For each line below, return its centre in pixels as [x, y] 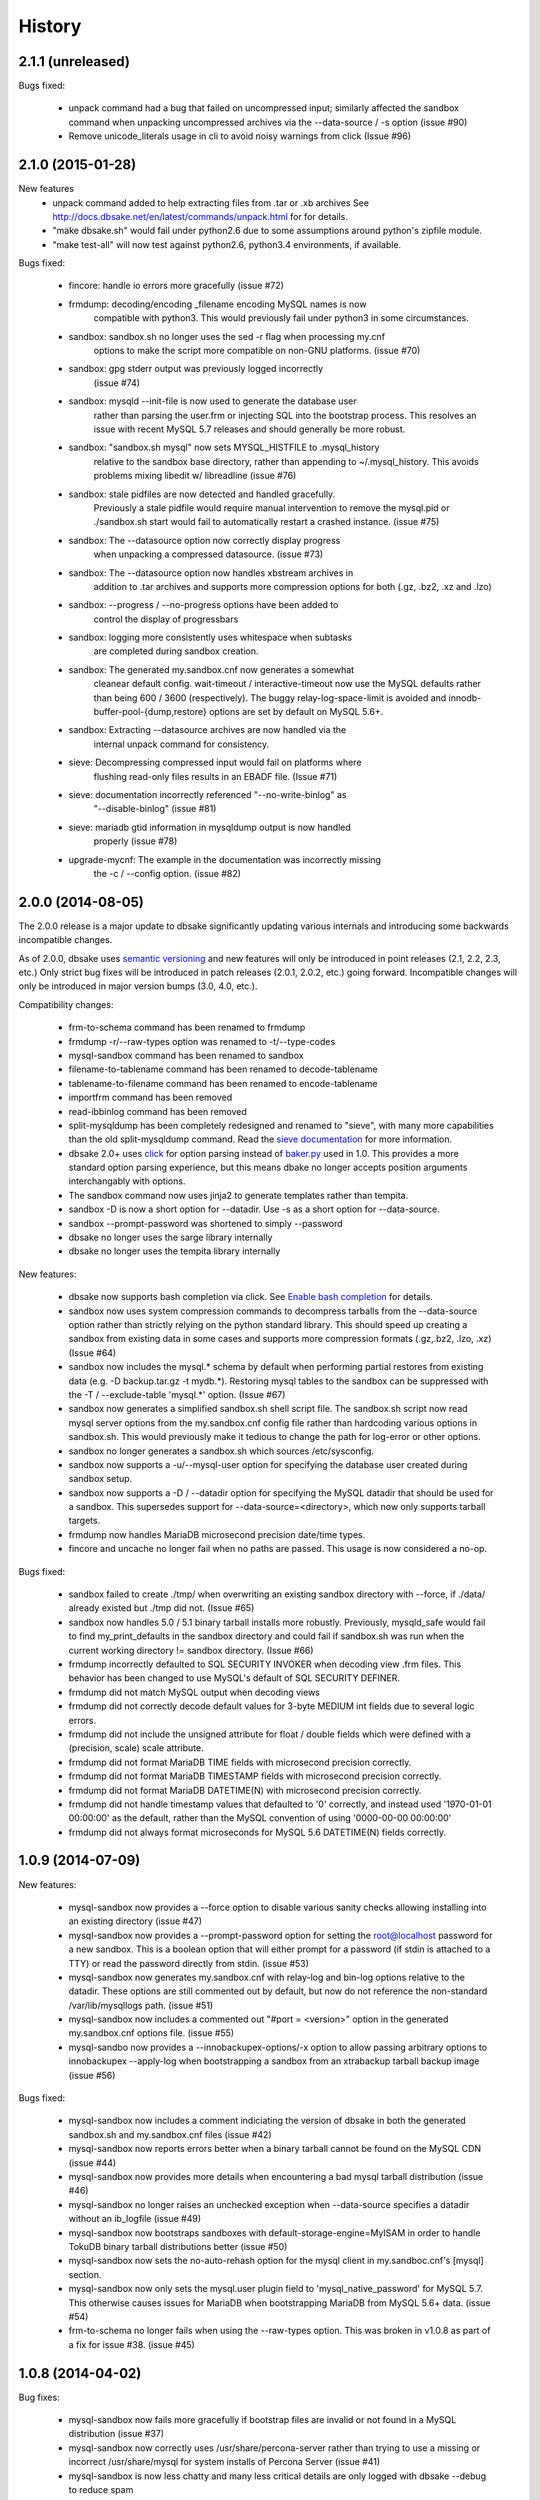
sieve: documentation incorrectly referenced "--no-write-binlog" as [207, 794]
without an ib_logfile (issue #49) [135, 2219]
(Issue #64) [92, 1352]
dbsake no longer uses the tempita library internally [174, 1251]
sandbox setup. [100, 1479]
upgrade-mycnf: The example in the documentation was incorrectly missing [225, 859]
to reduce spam [101, 2489]
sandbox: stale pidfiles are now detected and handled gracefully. [202, 494]
